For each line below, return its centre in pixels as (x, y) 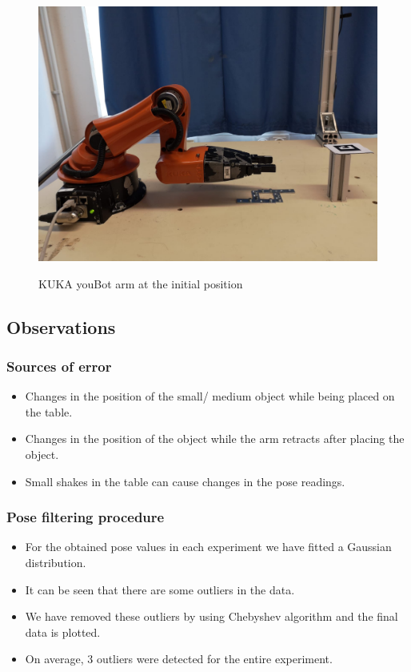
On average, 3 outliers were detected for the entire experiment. (179, 659)
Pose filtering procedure (86, 517)
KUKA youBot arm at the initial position (141, 283)
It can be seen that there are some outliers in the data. (160, 589)
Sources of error (59, 366)
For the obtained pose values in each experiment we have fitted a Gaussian (208, 547)
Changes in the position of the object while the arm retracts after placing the (215, 439)
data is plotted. (63, 632)
